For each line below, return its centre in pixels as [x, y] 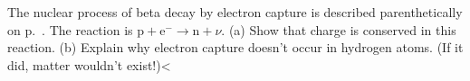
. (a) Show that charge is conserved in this [339, 29]
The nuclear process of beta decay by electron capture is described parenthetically [235, 12]
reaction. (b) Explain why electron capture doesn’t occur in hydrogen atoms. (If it [235, 47]
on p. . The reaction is [70, 29]
